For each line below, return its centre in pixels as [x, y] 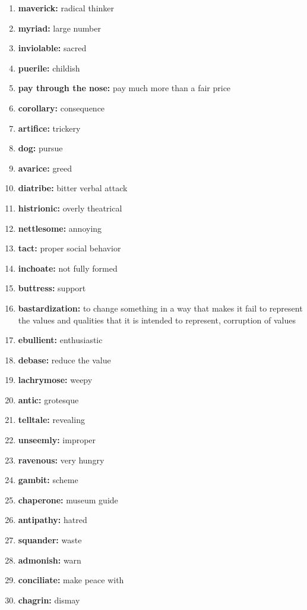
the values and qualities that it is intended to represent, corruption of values [157, 320]
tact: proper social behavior [69, 248]
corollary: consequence [61, 108]
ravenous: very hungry [61, 460]
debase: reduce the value [64, 360]
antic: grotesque [48, 399]
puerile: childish [49, 68]
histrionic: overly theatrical [70, 208]
